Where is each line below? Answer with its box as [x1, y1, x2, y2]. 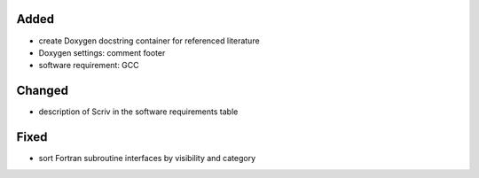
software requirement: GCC [38, 60, 139, 71]
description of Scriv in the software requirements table [38, 106, 239, 117]
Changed [16, 83, 68, 98]
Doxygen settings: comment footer [38, 47, 166, 58]
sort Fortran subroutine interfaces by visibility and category [38, 153, 256, 164]
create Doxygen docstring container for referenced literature [38, 35, 261, 46]
